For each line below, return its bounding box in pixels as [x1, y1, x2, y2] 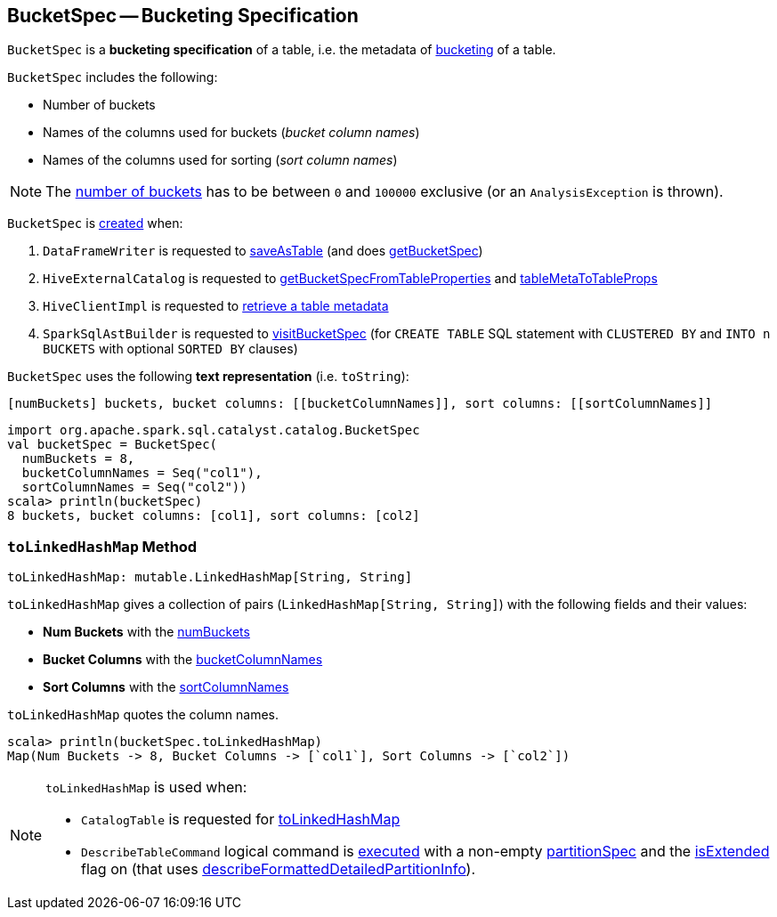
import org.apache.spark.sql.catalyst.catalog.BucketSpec [7, 423, 420, 438]
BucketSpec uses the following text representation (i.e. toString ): [7, 369, 409, 385]
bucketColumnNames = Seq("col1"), [21, 466, 263, 481]
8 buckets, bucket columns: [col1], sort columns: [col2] [7, 508, 420, 523]
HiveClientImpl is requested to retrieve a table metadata [43, 298, 389, 314]
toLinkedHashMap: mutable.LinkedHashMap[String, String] [7, 570, 413, 585]
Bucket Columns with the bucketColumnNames [43, 652, 323, 668]
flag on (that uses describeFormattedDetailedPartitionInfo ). [81, 860, 476, 879]
